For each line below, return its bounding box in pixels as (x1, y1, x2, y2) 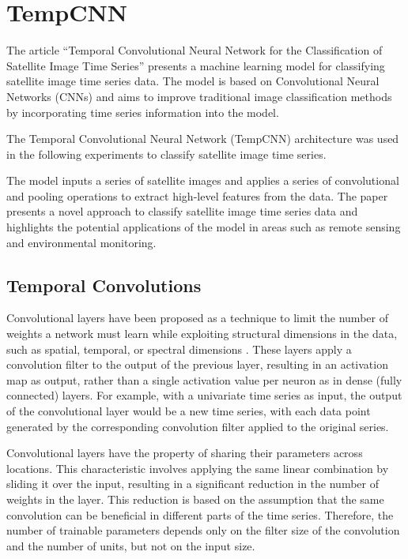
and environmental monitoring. (6, 234, 157, 250)
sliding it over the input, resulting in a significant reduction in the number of (6, 475, 380, 492)
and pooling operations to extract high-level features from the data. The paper (6, 187, 388, 204)
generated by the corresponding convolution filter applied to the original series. (6, 418, 389, 434)
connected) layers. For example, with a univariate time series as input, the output (6, 387, 402, 403)
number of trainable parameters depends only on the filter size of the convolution (6, 522, 400, 538)
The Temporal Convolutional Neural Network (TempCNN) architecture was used (6, 130, 399, 147)
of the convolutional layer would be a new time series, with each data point (6, 403, 371, 419)
